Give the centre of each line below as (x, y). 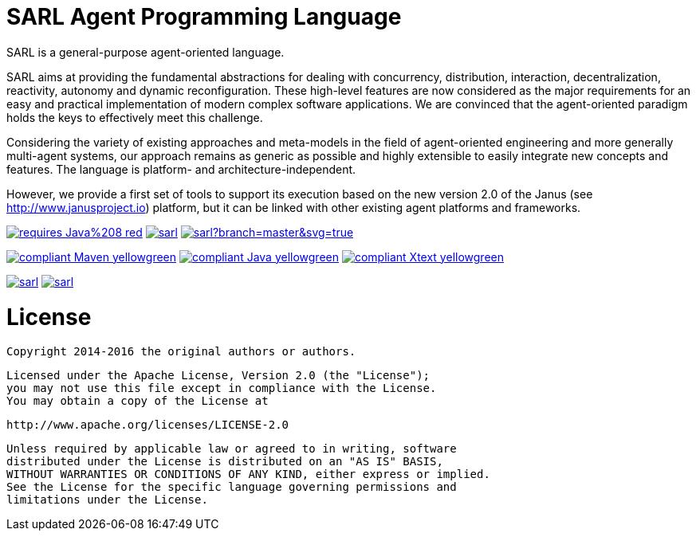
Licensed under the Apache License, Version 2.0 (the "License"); (218, 376)
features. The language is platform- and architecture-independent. (181, 169)
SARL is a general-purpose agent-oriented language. (145, 52)
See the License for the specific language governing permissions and (232, 487)
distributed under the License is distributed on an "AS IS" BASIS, (225, 462)
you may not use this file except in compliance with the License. (222, 388)
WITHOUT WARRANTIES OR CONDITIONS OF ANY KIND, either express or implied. (248, 474)
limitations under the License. (107, 500)
